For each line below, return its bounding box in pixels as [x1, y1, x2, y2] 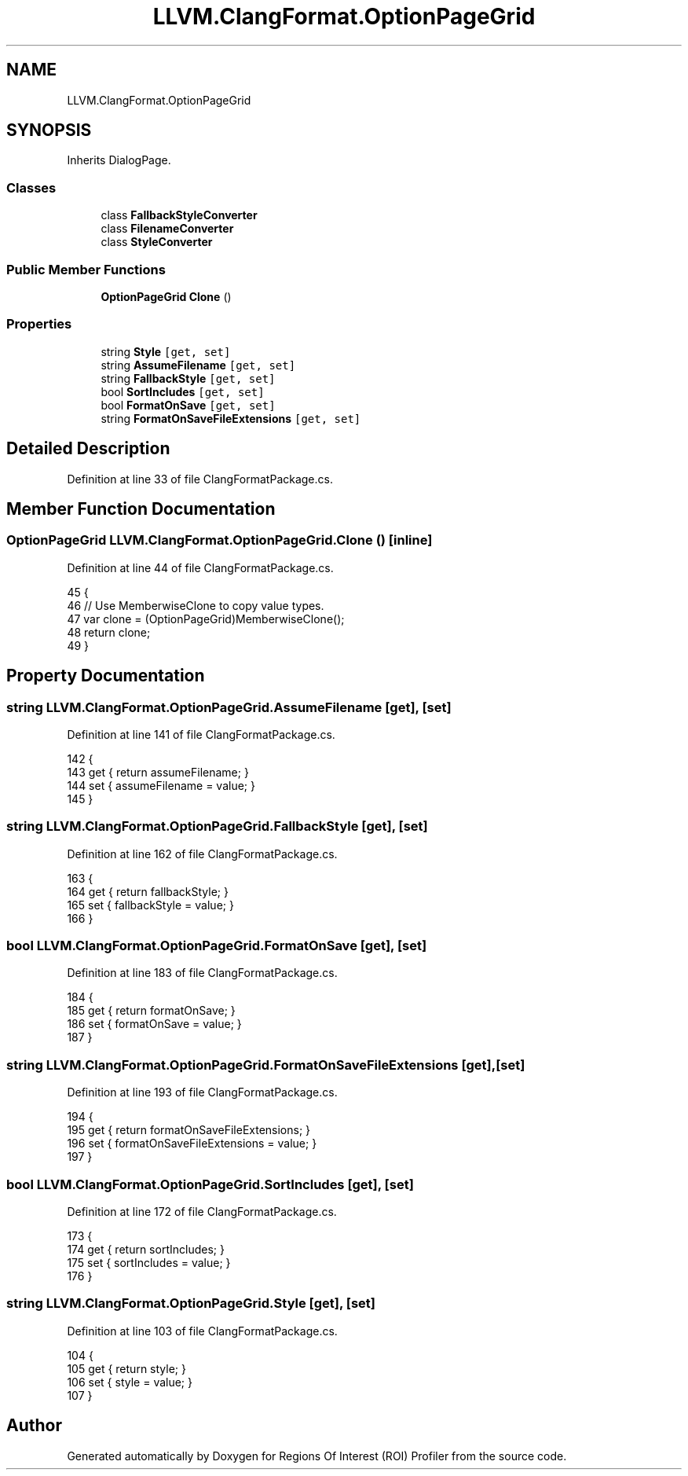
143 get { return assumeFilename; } [67, 765, 249, 779]
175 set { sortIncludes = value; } [67, 1255, 231, 1269]
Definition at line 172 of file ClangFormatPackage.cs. [67, 1204, 337, 1218]
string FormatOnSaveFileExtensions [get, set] [101, 411, 361, 425]
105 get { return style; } [67, 1361, 186, 1375]
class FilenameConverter [101, 222, 234, 236]
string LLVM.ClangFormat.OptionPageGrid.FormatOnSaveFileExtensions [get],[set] [6, 1056, 525, 1073]
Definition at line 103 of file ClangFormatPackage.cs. [67, 1324, 338, 1338]
